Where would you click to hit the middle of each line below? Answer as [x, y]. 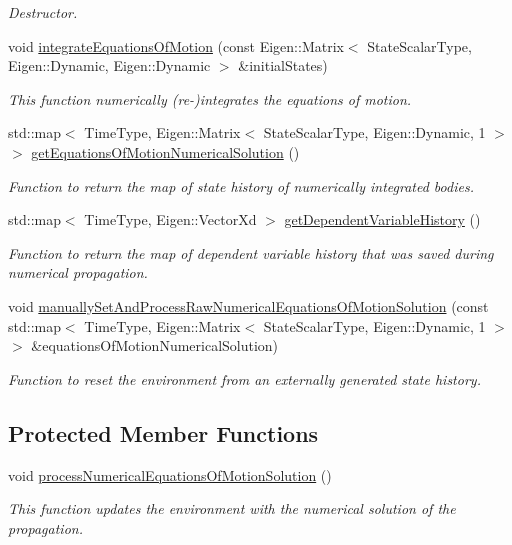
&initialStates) [283, 65]
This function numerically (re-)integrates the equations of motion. [210, 98]
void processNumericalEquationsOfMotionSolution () [170, 474]
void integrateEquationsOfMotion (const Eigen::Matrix [176, 45]
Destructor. [43, 12]
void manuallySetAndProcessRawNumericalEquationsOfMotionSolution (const [248, 305]
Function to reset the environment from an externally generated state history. [244, 378]
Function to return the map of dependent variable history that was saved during [251, 252]
